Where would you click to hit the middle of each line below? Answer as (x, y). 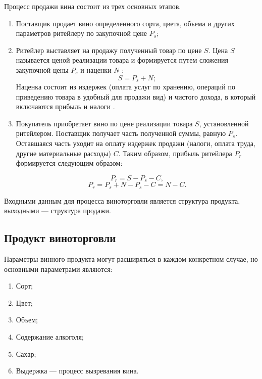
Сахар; (26, 353)
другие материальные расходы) (64, 153)
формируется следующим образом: (69, 163)
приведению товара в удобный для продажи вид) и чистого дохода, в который (136, 96)
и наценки (96, 69)
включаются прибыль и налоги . (65, 106)
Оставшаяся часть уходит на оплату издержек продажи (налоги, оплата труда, (136, 143)
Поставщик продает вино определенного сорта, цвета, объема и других (125, 23)
